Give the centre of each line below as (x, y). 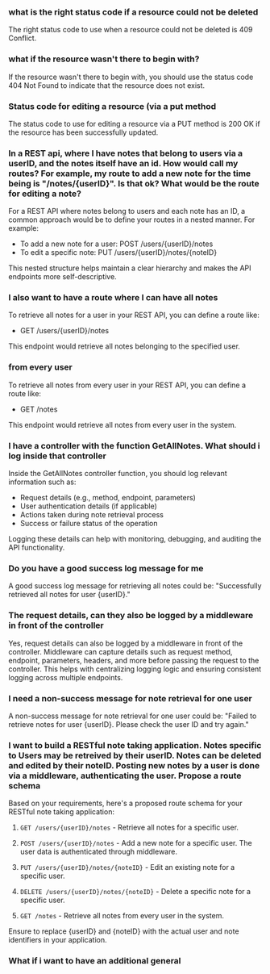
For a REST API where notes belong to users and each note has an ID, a (127, 211)
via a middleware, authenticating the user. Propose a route (125, 775)
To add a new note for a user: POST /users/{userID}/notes (116, 244)
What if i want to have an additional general (95, 961)
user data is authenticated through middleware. (98, 852)
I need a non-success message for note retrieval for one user (130, 698)
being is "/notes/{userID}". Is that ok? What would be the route (134, 183)
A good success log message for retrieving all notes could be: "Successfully (135, 586)
